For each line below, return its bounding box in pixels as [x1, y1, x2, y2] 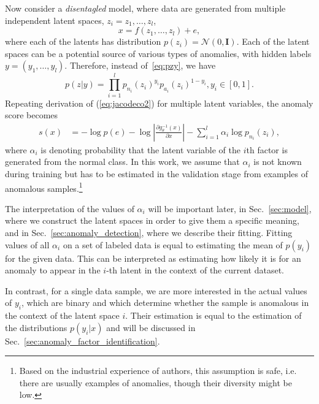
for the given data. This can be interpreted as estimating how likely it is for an [5, 251, 301, 264]
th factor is [246, 143, 288, 156]
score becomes [5, 109, 58, 121]
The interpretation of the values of [5, 202, 134, 215]
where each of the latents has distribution [5, 35, 161, 48]
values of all [5, 238, 50, 251]
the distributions [5, 321, 67, 333]
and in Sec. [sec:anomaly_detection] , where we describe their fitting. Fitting [5, 226, 293, 238]
